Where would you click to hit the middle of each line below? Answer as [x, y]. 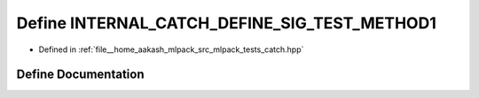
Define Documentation [80, 75]
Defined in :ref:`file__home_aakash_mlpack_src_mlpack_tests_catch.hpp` [171, 49]
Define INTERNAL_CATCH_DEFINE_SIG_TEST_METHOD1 [226, 23]
